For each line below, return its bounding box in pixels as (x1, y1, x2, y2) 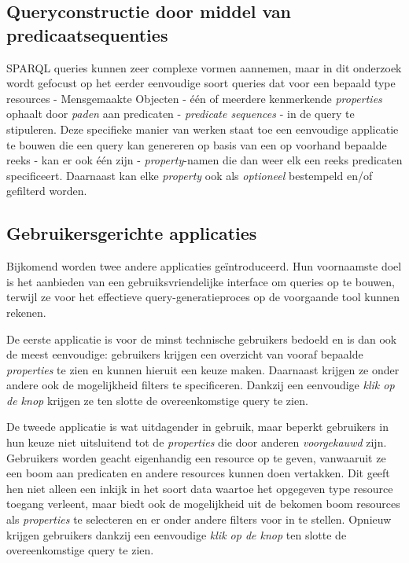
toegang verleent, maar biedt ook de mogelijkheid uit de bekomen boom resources (6, 495, 400, 512)
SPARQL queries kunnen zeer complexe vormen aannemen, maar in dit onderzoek (6, 59, 402, 75)
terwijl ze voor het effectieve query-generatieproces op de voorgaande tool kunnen (6, 289, 400, 305)
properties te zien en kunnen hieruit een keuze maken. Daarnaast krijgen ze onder (6, 361, 400, 377)
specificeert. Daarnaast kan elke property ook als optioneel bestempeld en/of (6, 167, 373, 183)
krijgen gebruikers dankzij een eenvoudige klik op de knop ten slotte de (6, 526, 347, 543)
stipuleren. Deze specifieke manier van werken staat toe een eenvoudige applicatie (6, 120, 399, 137)
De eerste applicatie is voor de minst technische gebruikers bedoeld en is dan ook (6, 330, 397, 347)
